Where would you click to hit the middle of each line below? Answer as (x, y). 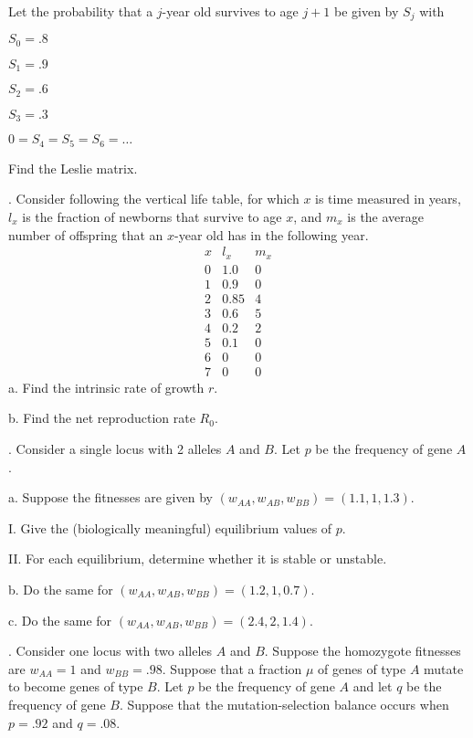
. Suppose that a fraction (232, 668)
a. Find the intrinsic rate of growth (106, 387)
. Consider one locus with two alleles (110, 651)
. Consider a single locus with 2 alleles (115, 449)
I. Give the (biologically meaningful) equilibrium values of (170, 527)
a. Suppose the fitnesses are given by (110, 497)
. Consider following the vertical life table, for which (154, 199)
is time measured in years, (388, 199)
